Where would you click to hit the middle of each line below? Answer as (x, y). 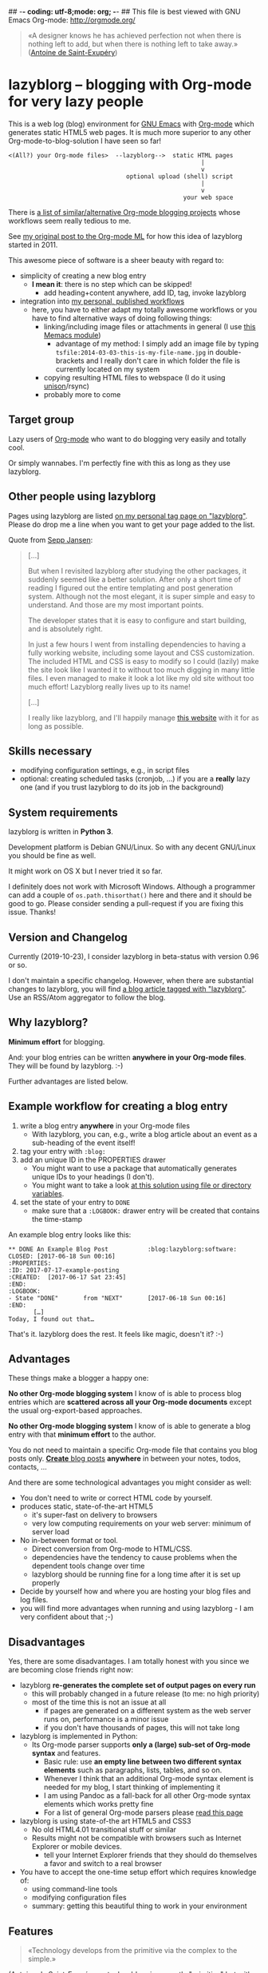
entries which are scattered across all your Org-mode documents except (130, 1402)
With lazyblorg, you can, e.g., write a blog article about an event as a (144, 1134)
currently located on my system (108, 369)
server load (50, 1532)
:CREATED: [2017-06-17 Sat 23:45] (67, 1277)
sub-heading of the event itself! (83, 1143)
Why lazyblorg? (48, 1022)
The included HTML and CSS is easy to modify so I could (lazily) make (143, 661)
